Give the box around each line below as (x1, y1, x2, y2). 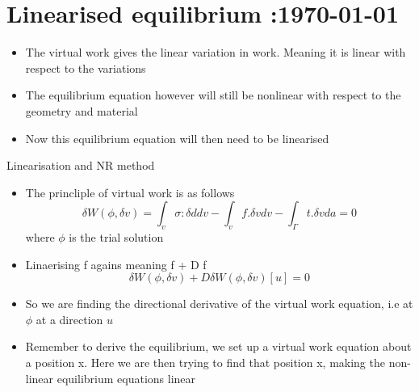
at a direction (36, 310, 103, 327)
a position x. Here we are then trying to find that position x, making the (25, 354, 385, 371)
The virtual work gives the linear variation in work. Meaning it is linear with (25, 44, 406, 61)
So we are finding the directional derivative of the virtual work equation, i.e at (25, 295, 413, 312)
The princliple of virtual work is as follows (25, 183, 235, 200)
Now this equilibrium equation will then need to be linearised (25, 129, 329, 146)
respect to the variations (25, 59, 146, 76)
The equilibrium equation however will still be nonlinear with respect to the (25, 86, 401, 103)
